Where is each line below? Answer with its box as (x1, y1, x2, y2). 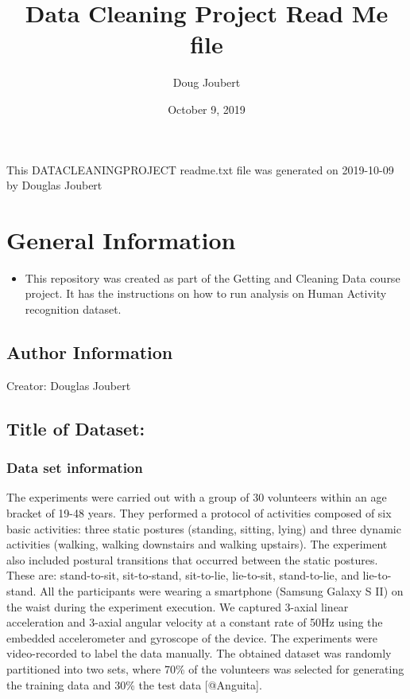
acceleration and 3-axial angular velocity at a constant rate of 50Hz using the (6, 614, 383, 631)
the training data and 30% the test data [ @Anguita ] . (6, 676, 262, 693)
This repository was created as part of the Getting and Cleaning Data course (25, 269, 400, 286)
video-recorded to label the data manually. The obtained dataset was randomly (6, 645, 392, 662)
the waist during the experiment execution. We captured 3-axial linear (6, 598, 349, 615)
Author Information (6, 339, 173, 364)
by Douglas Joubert (6, 177, 102, 193)
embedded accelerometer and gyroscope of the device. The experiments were (6, 629, 377, 646)
